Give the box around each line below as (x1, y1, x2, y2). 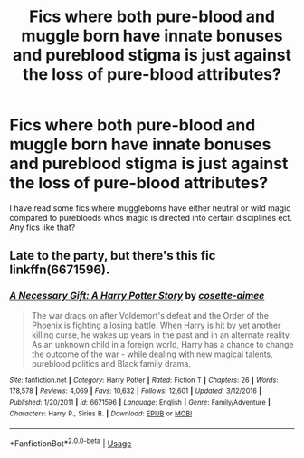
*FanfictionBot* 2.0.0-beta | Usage (9, 436, 132, 449)
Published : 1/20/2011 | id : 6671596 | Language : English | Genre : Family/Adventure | (9, 397, 271, 406)
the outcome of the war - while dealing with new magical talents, (31, 348, 273, 359)
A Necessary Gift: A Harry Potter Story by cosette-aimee (9, 290, 265, 302)
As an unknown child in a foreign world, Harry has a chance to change (31, 339, 294, 349)
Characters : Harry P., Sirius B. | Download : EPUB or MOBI (9, 409, 193, 418)
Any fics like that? (9, 222, 76, 233)
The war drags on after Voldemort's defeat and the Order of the (31, 310, 270, 320)
